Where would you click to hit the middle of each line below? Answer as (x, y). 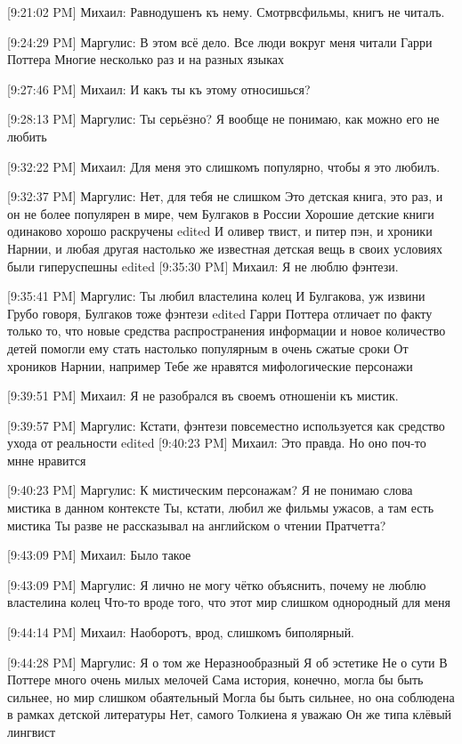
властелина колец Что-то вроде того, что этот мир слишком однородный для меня (229, 602)
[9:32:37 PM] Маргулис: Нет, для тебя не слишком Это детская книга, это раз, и (225, 196)
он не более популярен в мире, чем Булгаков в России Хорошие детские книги (221, 213)
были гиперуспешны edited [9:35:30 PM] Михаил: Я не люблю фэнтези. (203, 266)
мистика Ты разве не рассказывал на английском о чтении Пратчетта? (197, 525)
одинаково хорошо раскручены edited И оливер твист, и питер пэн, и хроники (220, 231)
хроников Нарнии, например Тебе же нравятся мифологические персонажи (210, 365)
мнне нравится (47, 460)
